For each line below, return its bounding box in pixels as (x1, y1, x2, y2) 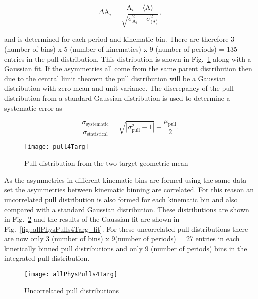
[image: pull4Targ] (24, 143, 89, 151)
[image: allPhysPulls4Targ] (24, 271, 118, 278)
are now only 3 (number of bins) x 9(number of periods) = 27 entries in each (4, 233, 240, 244)
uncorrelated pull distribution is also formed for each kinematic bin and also (4, 194, 238, 204)
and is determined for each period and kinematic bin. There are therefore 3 (4, 34, 235, 44)
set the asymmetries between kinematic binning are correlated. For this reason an (4, 184, 254, 195)
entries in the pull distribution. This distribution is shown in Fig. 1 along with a (4, 53, 251, 64)
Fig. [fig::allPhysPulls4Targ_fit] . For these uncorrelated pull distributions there (4, 223, 248, 234)
